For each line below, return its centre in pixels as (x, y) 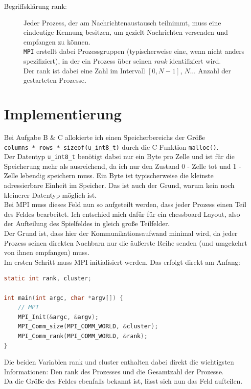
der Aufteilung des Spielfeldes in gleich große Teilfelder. (87, 223)
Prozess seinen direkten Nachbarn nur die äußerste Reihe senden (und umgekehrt (125, 242)
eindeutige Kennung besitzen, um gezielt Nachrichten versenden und (126, 32)
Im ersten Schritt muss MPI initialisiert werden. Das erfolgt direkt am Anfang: (122, 262)
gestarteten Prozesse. (55, 80)
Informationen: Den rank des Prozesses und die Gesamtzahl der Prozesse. (114, 371)
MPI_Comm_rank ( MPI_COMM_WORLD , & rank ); (83, 336)
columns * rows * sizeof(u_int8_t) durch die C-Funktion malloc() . (111, 147)
